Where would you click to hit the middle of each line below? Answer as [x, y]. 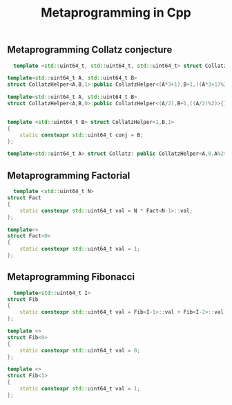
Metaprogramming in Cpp [116, 13]
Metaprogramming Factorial [69, 175]
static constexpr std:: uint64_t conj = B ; [81, 135]
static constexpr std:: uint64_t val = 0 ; [80, 350]
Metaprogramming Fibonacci [71, 277]
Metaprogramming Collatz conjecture [90, 50]
